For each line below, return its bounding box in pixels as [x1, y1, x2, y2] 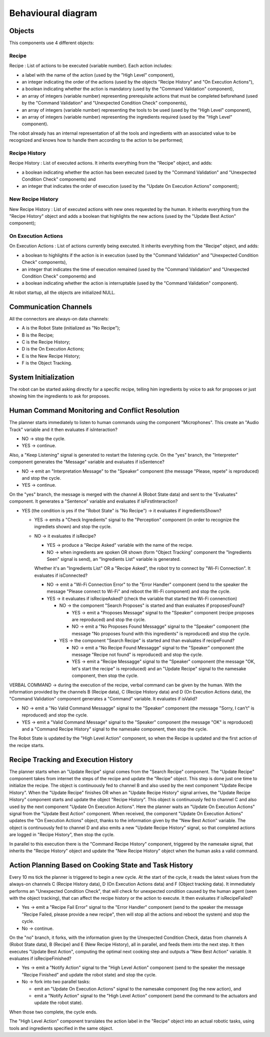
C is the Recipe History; [21, 338, 70, 345]
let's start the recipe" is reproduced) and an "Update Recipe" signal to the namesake [71, 665, 246, 671]
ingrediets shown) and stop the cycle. [34, 524, 112, 530]
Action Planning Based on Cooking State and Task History [9, 861, 193, 869]
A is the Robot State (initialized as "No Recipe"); [21, 325, 120, 331]
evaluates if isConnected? [34, 572, 87, 578]
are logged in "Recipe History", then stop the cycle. [9, 832, 115, 838]
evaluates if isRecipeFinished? [9, 955, 72, 961]
